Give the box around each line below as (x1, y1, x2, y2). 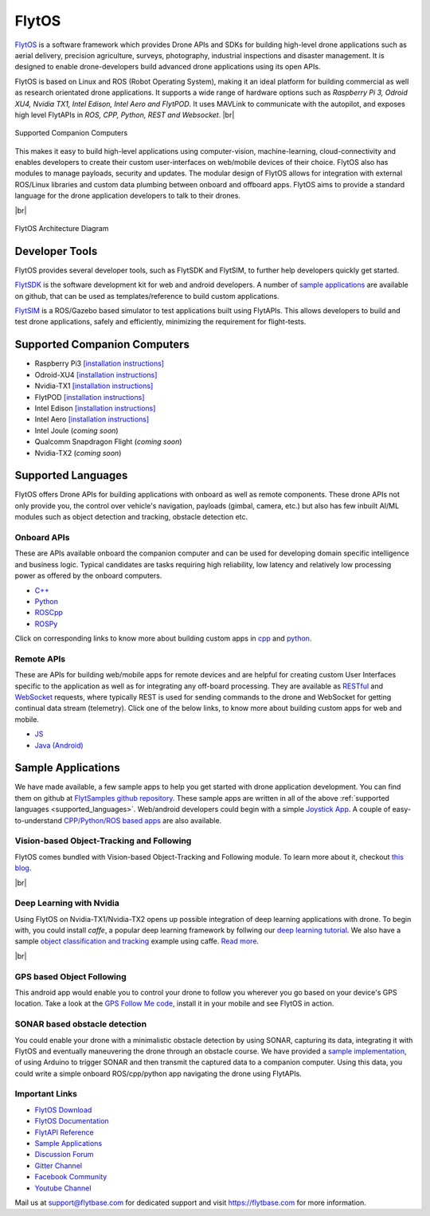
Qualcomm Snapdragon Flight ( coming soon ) (34, 437, 182, 446)
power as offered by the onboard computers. (14, 571, 162, 581)
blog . (14, 863, 32, 873)
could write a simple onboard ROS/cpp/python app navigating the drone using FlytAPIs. (14, 1069, 302, 1078)
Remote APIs (14, 653, 66, 665)
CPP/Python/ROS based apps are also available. (64, 815, 222, 825)
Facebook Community (34, 1172, 107, 1182)
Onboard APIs (14, 532, 70, 543)
